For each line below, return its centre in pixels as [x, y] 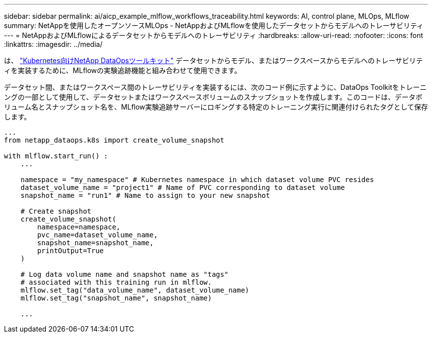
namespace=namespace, [79, 227]
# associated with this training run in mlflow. [116, 282]
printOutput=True [71, 251]
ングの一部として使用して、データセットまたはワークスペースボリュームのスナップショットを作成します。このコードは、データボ [213, 97]
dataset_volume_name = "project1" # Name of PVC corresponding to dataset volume [183, 187]
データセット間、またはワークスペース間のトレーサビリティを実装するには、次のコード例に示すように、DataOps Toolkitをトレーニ [216, 87]
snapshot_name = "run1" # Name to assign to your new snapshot [145, 195]
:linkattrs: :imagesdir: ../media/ [53, 44]
